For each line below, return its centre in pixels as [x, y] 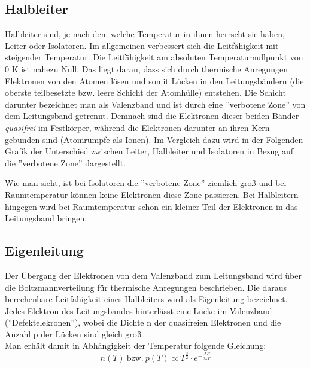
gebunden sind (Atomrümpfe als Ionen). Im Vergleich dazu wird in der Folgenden [154, 139]
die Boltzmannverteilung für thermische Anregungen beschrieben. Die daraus [146, 287]
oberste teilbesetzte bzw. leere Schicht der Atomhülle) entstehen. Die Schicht [145, 92]
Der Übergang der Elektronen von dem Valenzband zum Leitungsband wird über [154, 275]
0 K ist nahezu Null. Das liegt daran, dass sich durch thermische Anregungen [146, 69]
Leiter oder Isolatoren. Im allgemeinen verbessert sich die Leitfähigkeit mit [142, 45]
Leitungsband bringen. [46, 218]
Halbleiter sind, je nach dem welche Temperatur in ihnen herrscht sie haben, [145, 34]
